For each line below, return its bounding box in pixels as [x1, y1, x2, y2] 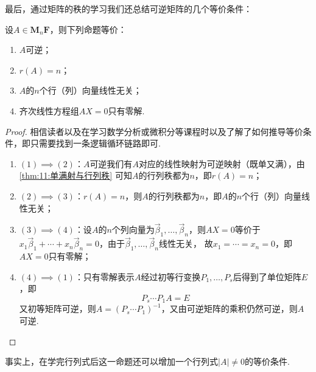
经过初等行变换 [141, 270, 201, 283]
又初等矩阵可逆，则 [19, 302, 96, 315]
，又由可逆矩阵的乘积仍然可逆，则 [161, 302, 298, 315]
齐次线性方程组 [19, 104, 79, 117]
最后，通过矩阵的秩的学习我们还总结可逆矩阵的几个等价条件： [5, 2, 252, 15]
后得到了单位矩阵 [233, 270, 301, 283]
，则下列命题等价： [49, 22, 127, 35]
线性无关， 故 [159, 237, 213, 250]
